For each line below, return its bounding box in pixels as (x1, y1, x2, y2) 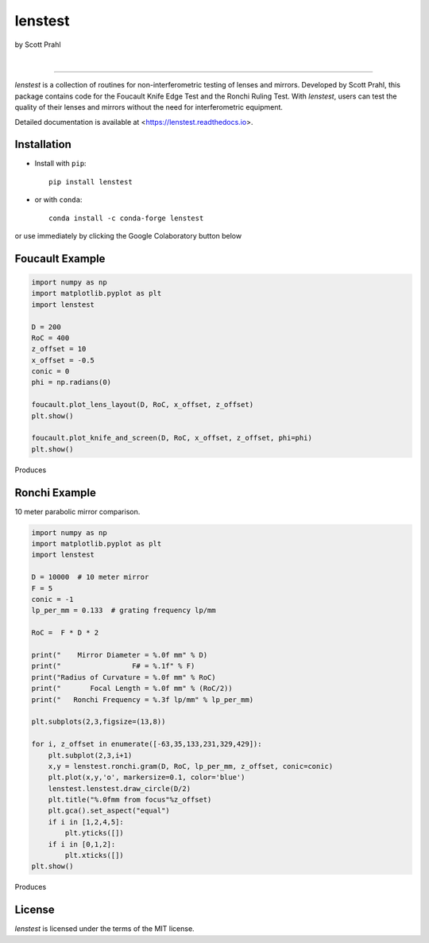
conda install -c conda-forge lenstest (48, 213, 204, 223)
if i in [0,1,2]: (48, 840, 116, 848)
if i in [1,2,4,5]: (48, 817, 125, 826)
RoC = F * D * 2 (31, 628, 99, 638)
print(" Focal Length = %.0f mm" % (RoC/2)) (31, 684, 234, 693)
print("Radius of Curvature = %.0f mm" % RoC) (31, 673, 216, 681)
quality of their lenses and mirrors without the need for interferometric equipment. (14, 103, 284, 112)
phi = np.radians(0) (31, 378, 111, 387)
